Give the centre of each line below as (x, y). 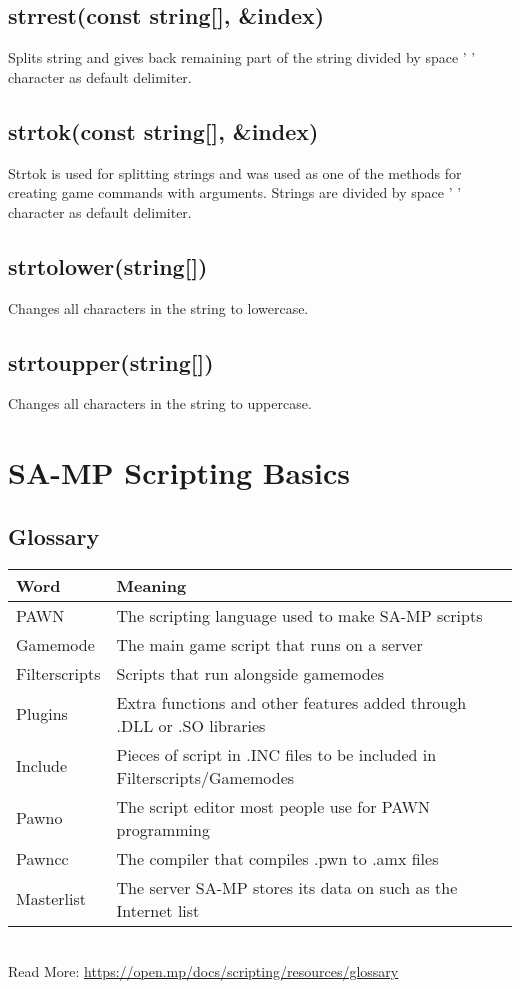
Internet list (158, 910)
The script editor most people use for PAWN (273, 806)
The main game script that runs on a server (269, 644)
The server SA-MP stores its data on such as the (287, 887)
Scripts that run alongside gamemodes (250, 673)
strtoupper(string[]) (111, 361)
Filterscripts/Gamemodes (205, 777)
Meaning (151, 585)
